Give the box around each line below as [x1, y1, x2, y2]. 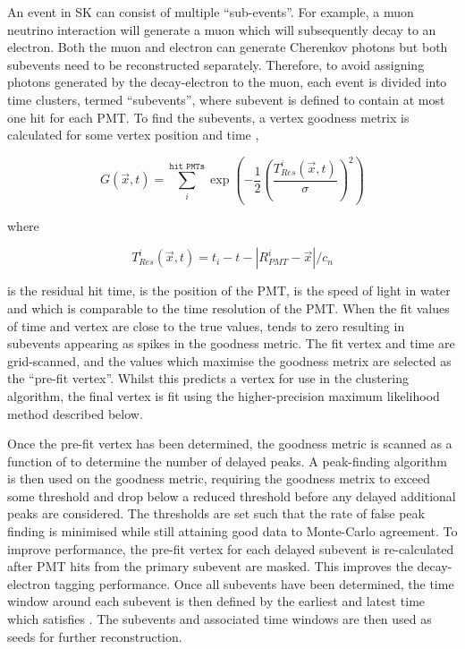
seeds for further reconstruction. [7, 627, 182, 645]
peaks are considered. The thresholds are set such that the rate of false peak [7, 504, 425, 523]
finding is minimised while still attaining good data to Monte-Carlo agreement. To [7, 522, 458, 541]
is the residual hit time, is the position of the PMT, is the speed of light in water [7, 281, 451, 300]
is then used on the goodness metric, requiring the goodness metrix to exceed [7, 469, 431, 488]
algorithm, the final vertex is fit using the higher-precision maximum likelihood [7, 386, 440, 405]
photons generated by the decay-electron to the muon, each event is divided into [7, 73, 447, 91]
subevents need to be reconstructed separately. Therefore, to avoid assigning [7, 55, 425, 73]
